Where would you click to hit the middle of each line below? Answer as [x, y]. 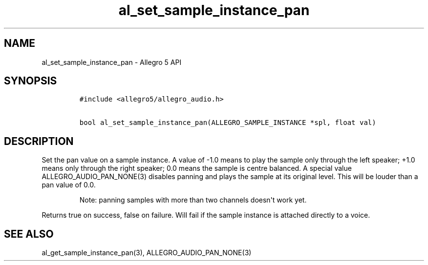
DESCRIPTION [39, 141]
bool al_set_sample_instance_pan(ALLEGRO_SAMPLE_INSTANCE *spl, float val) [228, 123]
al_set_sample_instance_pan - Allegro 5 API [112, 62]
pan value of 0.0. [69, 185]
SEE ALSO [29, 234]
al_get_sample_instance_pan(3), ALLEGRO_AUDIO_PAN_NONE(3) [147, 253]
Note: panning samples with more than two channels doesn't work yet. [193, 200]
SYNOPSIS [31, 81]
